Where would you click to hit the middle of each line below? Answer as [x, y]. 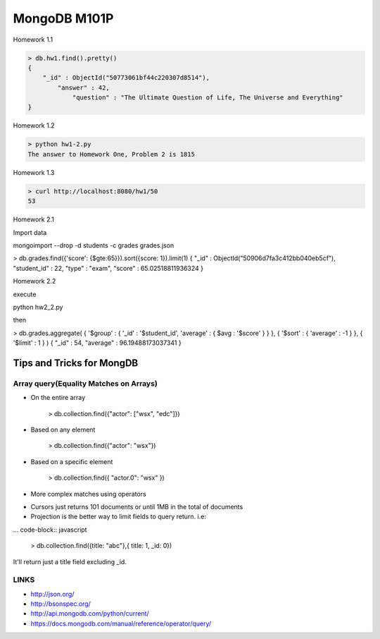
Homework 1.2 [34, 126]
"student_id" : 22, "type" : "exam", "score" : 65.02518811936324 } [108, 268]
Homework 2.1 [33, 219]
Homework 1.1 [33, 39]
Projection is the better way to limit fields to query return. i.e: [119, 517]
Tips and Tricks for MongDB [76, 363]
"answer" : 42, [84, 87]
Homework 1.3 [34, 172]
